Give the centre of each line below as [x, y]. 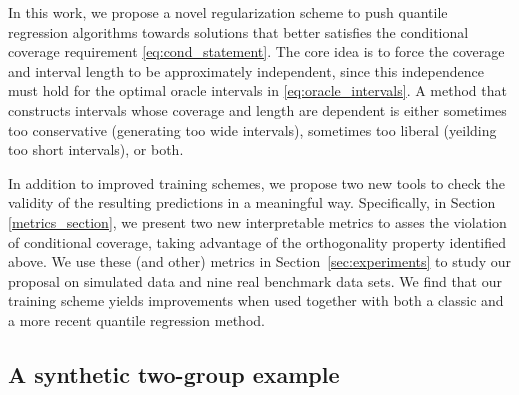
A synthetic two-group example [174, 373]
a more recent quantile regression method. [136, 319]
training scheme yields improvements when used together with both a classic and [256, 300]
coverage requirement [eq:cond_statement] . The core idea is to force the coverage [256, 51]
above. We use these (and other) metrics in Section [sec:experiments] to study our [260, 261]
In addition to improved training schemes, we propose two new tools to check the [256, 182]
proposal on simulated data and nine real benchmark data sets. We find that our [255, 280]
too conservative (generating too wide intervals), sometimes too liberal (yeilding [252, 129]
